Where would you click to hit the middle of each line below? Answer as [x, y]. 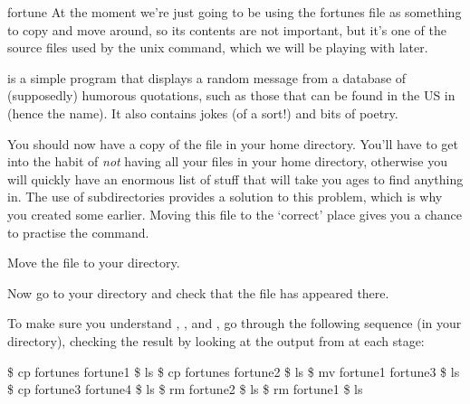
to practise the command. [78, 232]
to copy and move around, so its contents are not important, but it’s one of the [227, 29]
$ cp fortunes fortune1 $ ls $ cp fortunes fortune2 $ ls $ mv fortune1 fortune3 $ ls [234, 371]
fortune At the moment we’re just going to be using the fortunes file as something [235, 12]
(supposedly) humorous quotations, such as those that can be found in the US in [231, 95]
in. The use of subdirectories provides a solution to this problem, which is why [225, 197]
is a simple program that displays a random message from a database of [207, 77]
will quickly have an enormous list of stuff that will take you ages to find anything [235, 179]
